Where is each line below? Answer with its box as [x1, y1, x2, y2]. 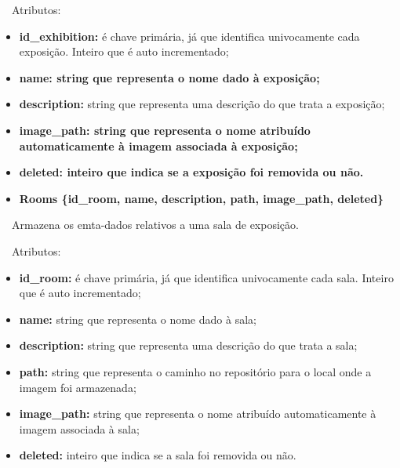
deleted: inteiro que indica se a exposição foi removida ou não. [19, 164, 364, 180]
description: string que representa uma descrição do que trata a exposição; [19, 96, 385, 112]
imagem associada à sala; [19, 420, 140, 437]
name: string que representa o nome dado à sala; [19, 310, 256, 327]
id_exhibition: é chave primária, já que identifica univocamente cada [19, 27, 360, 44]
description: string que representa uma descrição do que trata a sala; [19, 337, 358, 354]
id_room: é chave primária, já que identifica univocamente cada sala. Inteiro [19, 269, 394, 285]
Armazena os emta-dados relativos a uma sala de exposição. [11, 216, 299, 233]
